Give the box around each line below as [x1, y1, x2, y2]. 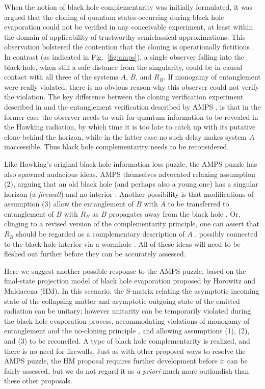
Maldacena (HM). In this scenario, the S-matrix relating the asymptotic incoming [4, 286, 259, 296]
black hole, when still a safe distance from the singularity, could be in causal [4, 61, 243, 72]
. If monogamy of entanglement [163, 71, 261, 82]
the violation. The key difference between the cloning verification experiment [4, 91, 244, 102]
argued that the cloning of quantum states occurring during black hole [4, 11, 224, 22]
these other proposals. [4, 375, 72, 386]
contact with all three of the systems [4, 71, 118, 82]
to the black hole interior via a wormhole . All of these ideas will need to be [4, 238, 241, 249]
